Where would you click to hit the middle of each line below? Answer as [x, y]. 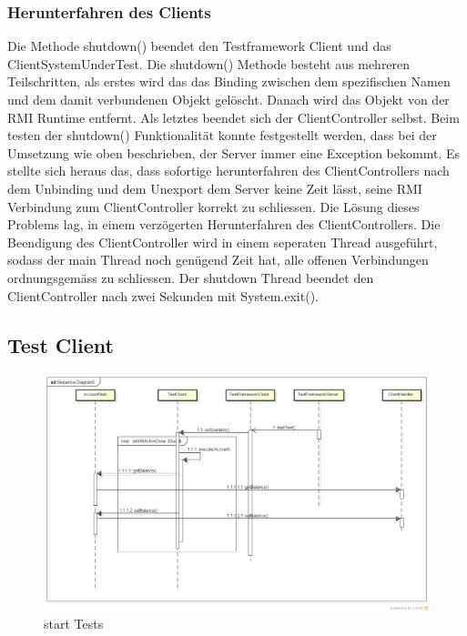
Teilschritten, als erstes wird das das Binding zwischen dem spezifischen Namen [229, 81]
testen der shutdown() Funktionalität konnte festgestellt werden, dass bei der [222, 135]
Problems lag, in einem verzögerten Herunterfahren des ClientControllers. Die [224, 224]
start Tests [74, 624]
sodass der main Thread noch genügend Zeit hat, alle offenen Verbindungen [218, 260]
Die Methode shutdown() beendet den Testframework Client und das [199, 46]
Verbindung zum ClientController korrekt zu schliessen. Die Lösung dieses [213, 206]
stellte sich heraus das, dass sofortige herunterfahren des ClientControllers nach [228, 171]
